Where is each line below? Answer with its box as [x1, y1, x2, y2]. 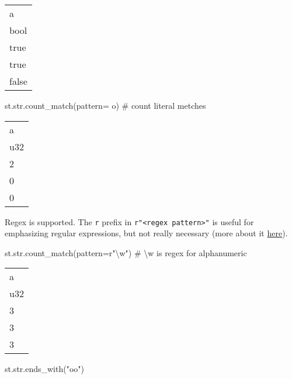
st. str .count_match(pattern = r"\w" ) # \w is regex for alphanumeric [5, 246, 247, 259]
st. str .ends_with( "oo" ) [5, 363, 85, 375]
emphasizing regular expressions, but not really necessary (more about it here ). [5, 227, 288, 239]
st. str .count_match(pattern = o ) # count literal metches [5, 99, 206, 111]
